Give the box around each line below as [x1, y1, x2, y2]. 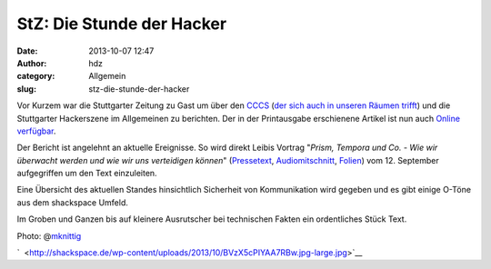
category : [16, 71, 55, 82]
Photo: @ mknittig [16, 230, 82, 241]
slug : [16, 83, 36, 95]
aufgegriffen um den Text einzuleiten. [16, 168, 158, 179]
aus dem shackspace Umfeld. [16, 196, 129, 208]
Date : [16, 45, 38, 56]
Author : [16, 57, 47, 68]
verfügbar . [16, 125, 56, 136]
